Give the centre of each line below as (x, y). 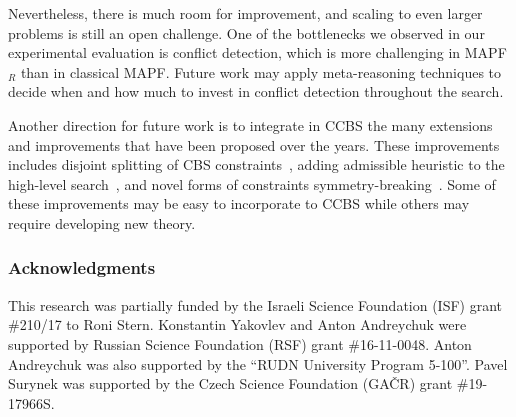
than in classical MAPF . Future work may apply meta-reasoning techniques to (261, 71)
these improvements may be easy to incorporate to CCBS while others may (239, 203)
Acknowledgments (82, 267)
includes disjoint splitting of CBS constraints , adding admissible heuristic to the (256, 164)
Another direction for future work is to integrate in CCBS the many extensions (250, 124)
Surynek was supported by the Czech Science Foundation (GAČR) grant (230, 383)
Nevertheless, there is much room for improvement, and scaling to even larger (245, 13)
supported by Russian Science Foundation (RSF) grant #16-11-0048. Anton (240, 343)
